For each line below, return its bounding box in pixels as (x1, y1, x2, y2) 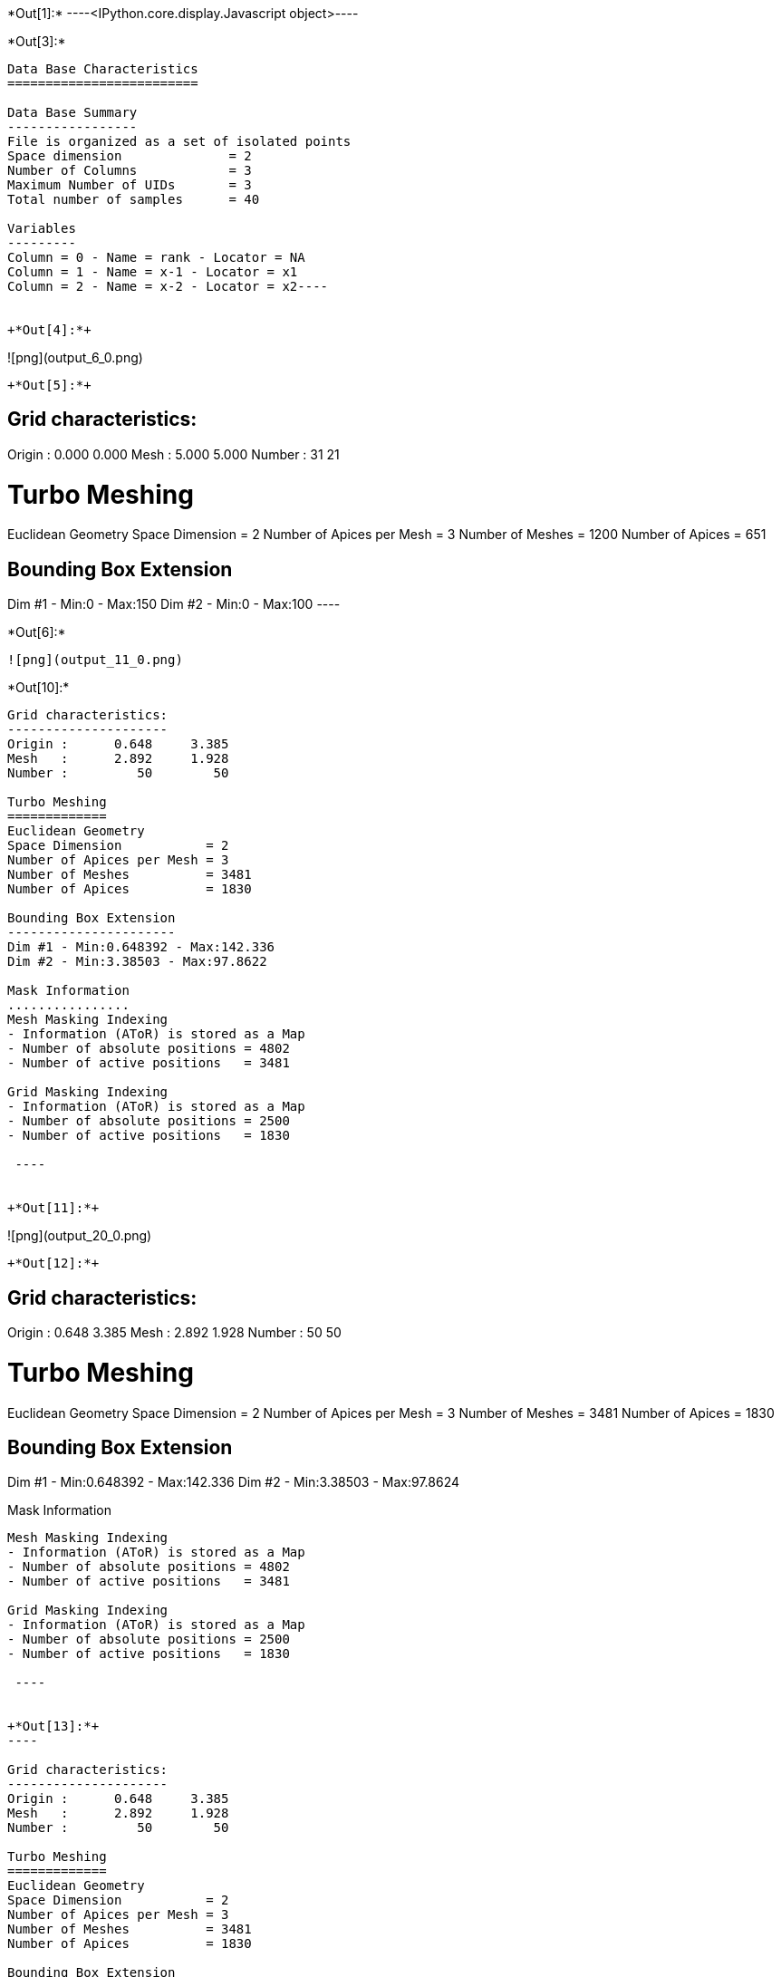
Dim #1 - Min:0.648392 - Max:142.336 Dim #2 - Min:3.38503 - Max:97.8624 (7, 1474, 460, 1490)
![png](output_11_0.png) (7, 652, 183, 668)
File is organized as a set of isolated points (7, 134, 352, 149)
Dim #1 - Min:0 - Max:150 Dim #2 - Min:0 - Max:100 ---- (7, 596, 341, 612)
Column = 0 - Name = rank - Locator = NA (7, 250, 305, 265)
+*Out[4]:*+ (7, 323, 92, 337)
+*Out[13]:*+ (7, 1719, 100, 1734)
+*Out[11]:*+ (7, 1201, 100, 1216)
